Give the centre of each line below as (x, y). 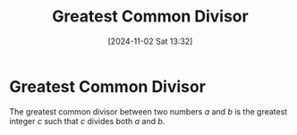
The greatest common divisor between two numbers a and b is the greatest (148, 111)
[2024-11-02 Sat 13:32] (150, 41)
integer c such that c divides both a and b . (87, 121)
